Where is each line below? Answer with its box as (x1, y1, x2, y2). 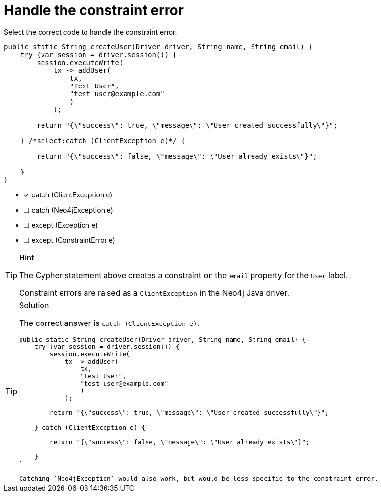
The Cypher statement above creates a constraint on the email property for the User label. (19, 270, 348, 280)
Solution (19, 300, 49, 310)
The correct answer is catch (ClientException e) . (19, 318, 200, 328)
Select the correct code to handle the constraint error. (4, 27, 177, 36)
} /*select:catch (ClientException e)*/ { (20, 136, 185, 145)
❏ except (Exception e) (23, 220, 98, 229)
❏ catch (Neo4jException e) (23, 205, 113, 214)
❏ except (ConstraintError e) (23, 236, 115, 244)
